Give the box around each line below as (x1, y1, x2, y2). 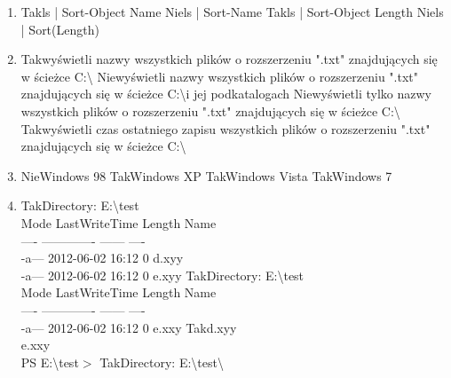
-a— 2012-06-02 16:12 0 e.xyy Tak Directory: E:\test (20, 265, 305, 284)
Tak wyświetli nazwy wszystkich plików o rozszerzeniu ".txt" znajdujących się (20, 50, 438, 68)
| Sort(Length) (20, 20, 99, 38)
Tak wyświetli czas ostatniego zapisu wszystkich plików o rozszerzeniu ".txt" (20, 119, 431, 138)
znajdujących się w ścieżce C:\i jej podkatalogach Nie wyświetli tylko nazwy (20, 84, 432, 103)
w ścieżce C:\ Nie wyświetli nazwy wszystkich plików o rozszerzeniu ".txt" (20, 67, 418, 85)
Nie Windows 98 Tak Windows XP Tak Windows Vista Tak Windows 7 (20, 166, 392, 185)
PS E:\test (20, 352, 79, 371)
